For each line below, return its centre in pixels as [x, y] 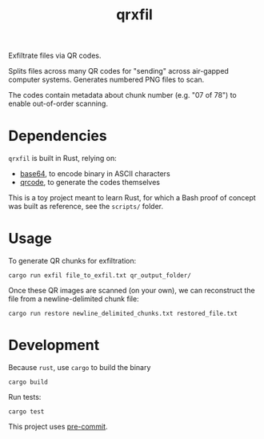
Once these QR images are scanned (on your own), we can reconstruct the [132, 291]
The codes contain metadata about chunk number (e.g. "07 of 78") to [123, 95]
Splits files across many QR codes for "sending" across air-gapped [119, 71]
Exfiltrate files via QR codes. [55, 56]
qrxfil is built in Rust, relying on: [63, 159]
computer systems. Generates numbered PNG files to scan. [106, 80]
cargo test [26, 412]
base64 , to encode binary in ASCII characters [95, 174]
